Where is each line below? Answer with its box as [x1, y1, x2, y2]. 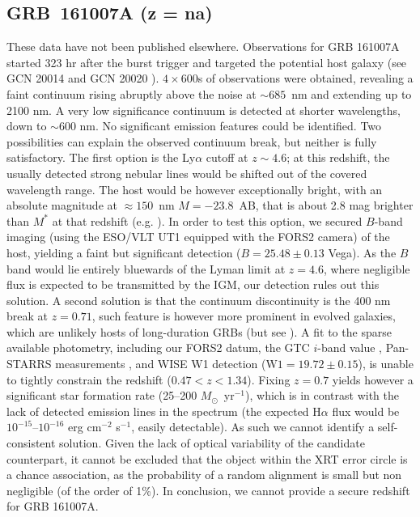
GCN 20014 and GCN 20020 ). [6, 70, 159, 87]
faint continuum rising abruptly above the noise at [6, 85, 257, 102]
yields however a [332, 371, 414, 388]
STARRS [6, 355, 52, 372]
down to [6, 117, 47, 134]
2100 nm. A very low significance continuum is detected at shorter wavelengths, [6, 101, 401, 118]
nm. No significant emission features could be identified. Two [79, 117, 382, 134]
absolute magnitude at [6, 197, 117, 214]
